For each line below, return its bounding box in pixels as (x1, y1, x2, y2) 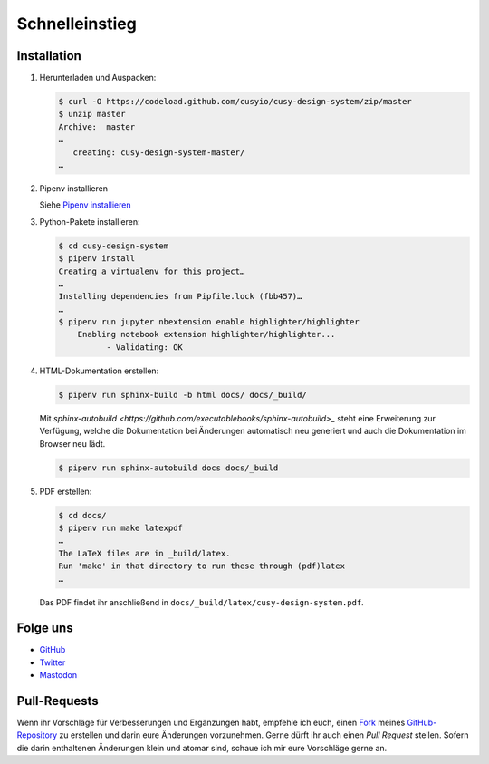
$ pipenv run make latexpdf (58, 522, 183, 533)
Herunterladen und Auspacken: (39, 73, 157, 83)
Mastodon (39, 670, 77, 681)
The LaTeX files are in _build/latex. (58, 548, 231, 558)
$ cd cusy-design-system (58, 240, 169, 251)
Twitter (39, 657, 66, 668)
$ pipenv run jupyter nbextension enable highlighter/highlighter (58, 317, 360, 327)
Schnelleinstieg (16, 14, 138, 34)
